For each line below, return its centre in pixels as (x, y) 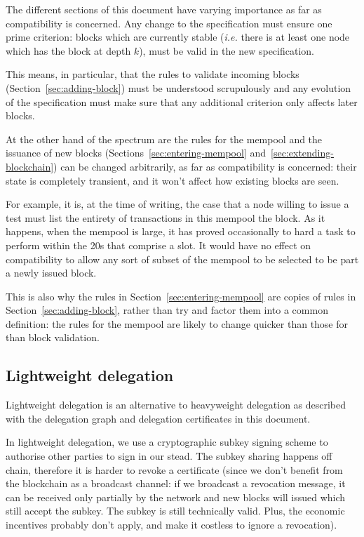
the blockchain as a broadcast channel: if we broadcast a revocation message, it (176, 483)
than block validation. (53, 337)
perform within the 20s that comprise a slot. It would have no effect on (159, 245)
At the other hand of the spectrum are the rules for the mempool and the (164, 139)
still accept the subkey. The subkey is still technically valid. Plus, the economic (175, 511)
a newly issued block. (51, 273)
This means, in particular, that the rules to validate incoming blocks (153, 74)
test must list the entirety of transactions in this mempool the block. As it (166, 217)
